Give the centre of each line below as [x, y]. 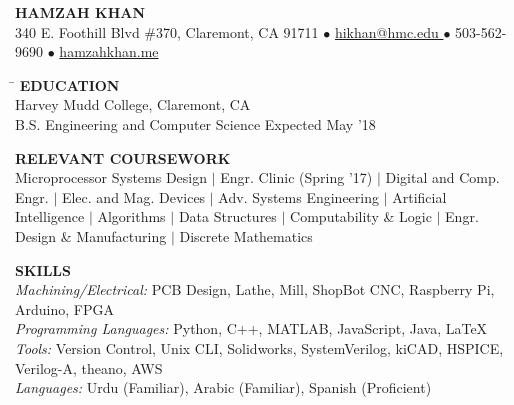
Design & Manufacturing [91, 235]
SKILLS [43, 269]
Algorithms [131, 216]
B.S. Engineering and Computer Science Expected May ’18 [195, 123]
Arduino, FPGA [64, 308]
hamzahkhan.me [109, 51]
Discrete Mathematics [246, 235]
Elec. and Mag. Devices [133, 196]
